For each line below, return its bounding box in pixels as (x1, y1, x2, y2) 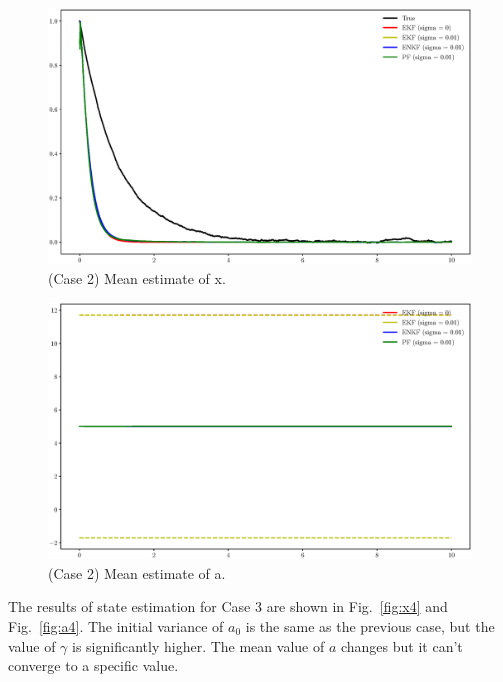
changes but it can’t (340, 635, 463, 656)
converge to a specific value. (8, 655, 179, 676)
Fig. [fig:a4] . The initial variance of (8, 615, 224, 636)
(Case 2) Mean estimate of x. (48, 267, 226, 288)
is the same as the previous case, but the (245, 615, 495, 636)
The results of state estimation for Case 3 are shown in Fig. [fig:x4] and (8, 596, 448, 617)
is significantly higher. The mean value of (72, 635, 325, 656)
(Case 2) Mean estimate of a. (48, 562, 226, 583)
